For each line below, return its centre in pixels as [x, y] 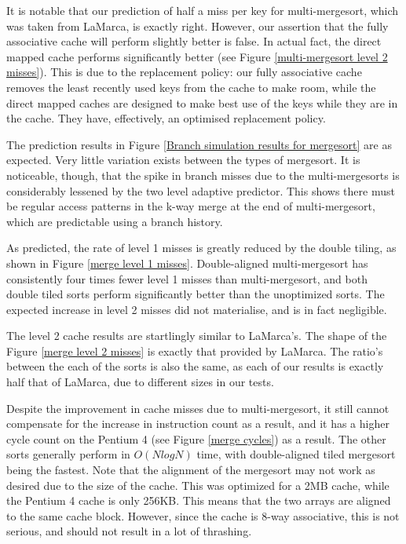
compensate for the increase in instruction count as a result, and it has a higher [198, 424]
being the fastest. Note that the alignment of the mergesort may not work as [191, 470]
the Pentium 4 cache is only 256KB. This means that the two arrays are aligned [199, 500]
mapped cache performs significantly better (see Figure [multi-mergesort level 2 [197, 56]
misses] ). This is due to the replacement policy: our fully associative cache [184, 72]
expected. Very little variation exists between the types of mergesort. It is [183, 160]
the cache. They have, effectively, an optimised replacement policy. [166, 118]
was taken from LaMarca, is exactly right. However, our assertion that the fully [198, 26]
